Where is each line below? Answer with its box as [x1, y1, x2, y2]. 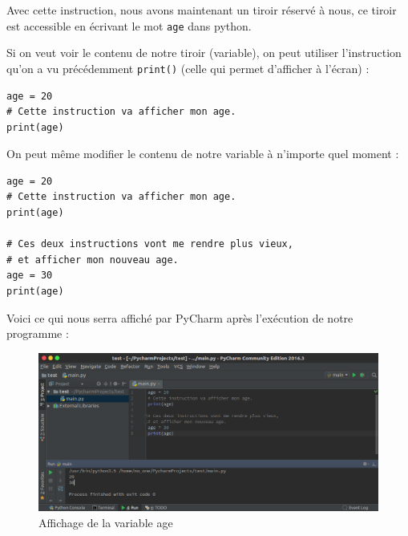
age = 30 [6, 270, 53, 282]
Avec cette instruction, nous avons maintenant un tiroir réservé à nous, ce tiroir [6, 2, 397, 18]
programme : [6, 325, 69, 342]
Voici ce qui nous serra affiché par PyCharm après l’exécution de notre [6, 309, 353, 326]
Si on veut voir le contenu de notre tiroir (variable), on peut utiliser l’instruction [6, 44, 402, 61]
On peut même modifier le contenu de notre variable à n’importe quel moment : [6, 145, 399, 162]
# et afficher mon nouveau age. [6, 254, 179, 266]
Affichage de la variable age [38, 514, 173, 530]
